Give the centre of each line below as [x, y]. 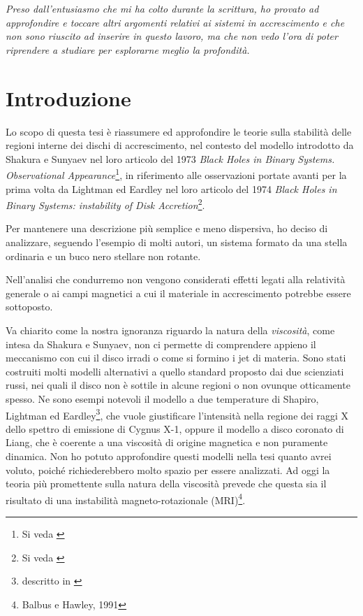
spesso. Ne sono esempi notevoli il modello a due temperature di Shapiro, [162, 398]
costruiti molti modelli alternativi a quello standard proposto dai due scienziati [175, 371]
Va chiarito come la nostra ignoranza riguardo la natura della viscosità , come [170, 330]
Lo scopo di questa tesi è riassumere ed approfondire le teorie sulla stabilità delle [179, 131]
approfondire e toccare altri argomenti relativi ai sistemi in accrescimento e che [175, 22]
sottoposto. [29, 307]
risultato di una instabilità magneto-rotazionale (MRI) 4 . [126, 499]
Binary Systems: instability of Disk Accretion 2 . [105, 204]
